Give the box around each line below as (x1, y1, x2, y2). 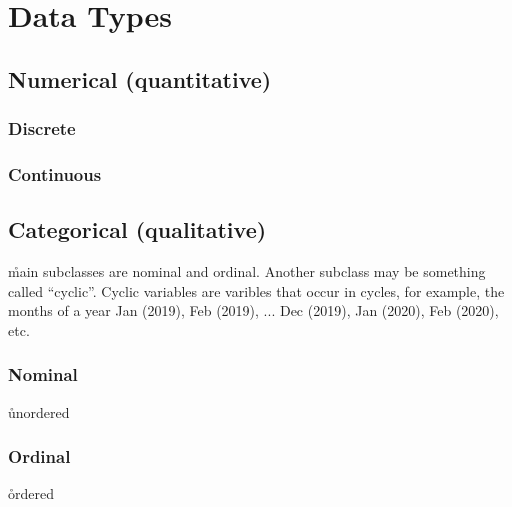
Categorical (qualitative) (8, 214, 267, 245)
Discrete (8, 116, 76, 141)
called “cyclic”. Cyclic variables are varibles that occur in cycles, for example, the (8, 280, 505, 301)
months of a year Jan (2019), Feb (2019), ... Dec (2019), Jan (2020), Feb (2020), (8, 300, 499, 321)
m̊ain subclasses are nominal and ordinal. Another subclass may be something (8, 261, 486, 282)
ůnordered (8, 401, 70, 422)
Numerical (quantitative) (8, 63, 272, 94)
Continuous (8, 161, 102, 186)
